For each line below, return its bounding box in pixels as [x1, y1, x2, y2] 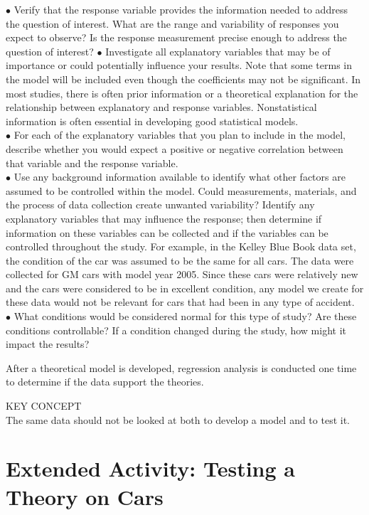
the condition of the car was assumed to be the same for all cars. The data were [6, 253, 354, 267]
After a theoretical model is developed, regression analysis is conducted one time [6, 360, 357, 375]
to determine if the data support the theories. [6, 374, 204, 389]
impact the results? [6, 336, 90, 351]
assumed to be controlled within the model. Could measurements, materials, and [6, 183, 357, 198]
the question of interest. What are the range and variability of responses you [6, 16, 339, 31]
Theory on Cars [6, 482, 164, 511]
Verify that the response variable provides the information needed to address [14, 2, 348, 16]
